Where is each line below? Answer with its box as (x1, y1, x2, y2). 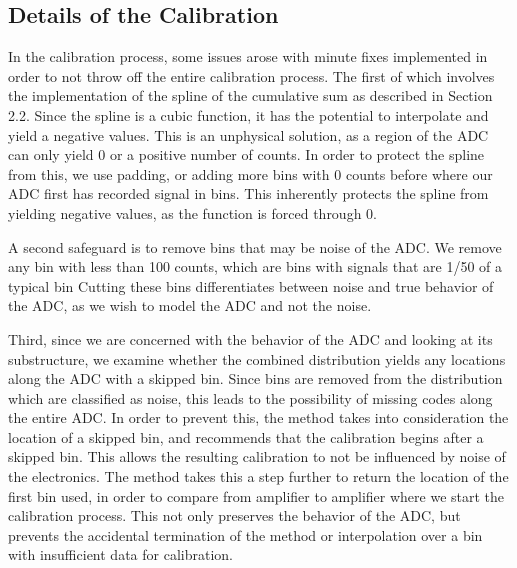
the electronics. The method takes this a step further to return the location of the (8, 466, 509, 487)
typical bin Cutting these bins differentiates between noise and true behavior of (8, 275, 494, 296)
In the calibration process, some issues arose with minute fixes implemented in (8, 46, 488, 67)
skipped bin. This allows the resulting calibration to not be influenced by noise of (8, 446, 506, 467)
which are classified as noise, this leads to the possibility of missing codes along (8, 387, 493, 408)
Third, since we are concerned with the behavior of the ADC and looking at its (8, 328, 493, 349)
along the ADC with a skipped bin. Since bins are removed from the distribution (8, 368, 503, 389)
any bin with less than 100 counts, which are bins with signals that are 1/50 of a (8, 256, 503, 277)
